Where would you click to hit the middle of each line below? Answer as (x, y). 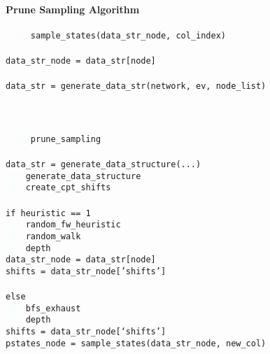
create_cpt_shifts (68, 188)
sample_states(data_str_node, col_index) (128, 35)
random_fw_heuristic (73, 225)
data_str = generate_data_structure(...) (104, 164)
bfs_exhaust (53, 308)
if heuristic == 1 (48, 213)
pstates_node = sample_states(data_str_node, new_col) (136, 343)
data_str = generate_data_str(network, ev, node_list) (136, 86)
